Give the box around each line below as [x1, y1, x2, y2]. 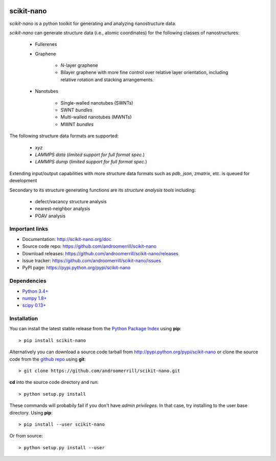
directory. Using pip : [9, 409, 53, 416]
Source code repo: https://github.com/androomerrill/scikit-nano [22, 243, 157, 250]
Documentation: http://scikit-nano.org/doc [22, 236, 112, 242]
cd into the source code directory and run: [9, 379, 99, 385]
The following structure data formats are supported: [9, 133, 119, 139]
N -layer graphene [60, 62, 98, 68]
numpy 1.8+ [22, 295, 47, 301]
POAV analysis [35, 212, 66, 219]
